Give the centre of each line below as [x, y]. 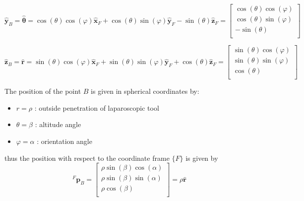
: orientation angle [64, 141]
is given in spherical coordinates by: [145, 91]
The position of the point [43, 91]
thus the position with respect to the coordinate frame [87, 158]
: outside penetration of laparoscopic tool [97, 107]
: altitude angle [58, 124]
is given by [202, 158]
